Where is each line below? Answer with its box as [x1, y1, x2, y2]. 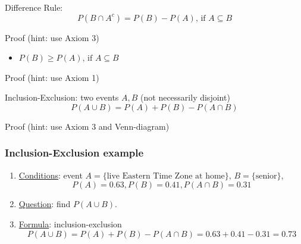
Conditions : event [18, 168, 83, 181]
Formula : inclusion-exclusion [18, 217, 122, 230]
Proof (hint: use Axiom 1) [5, 71, 99, 83]
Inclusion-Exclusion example [5, 145, 144, 160]
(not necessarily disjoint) [140, 91, 230, 104]
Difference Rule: [5, 1, 63, 13]
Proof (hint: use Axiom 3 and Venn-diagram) [5, 120, 170, 132]
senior [255, 171, 277, 180]
